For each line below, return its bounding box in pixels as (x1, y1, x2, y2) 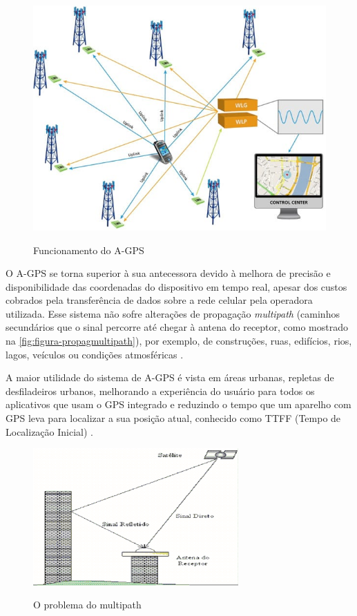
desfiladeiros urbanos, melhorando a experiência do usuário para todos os (6, 383, 315, 398)
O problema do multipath (33, 597, 142, 612)
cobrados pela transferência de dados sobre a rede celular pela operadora (6, 293, 313, 307)
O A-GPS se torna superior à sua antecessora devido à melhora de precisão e (6, 266, 331, 280)
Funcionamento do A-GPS (33, 242, 144, 257)
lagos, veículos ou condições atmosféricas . (6, 347, 184, 361)
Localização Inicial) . (6, 424, 93, 439)
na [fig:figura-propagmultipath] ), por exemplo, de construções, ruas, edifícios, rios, (6, 334, 352, 348)
